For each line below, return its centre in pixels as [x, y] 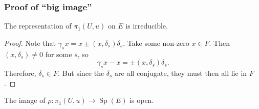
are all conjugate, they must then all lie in [181, 73]
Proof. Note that [30, 43]
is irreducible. [147, 26]
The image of [25, 100]
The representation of [38, 26]
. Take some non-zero [156, 43]
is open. [142, 100]
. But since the [81, 73]
